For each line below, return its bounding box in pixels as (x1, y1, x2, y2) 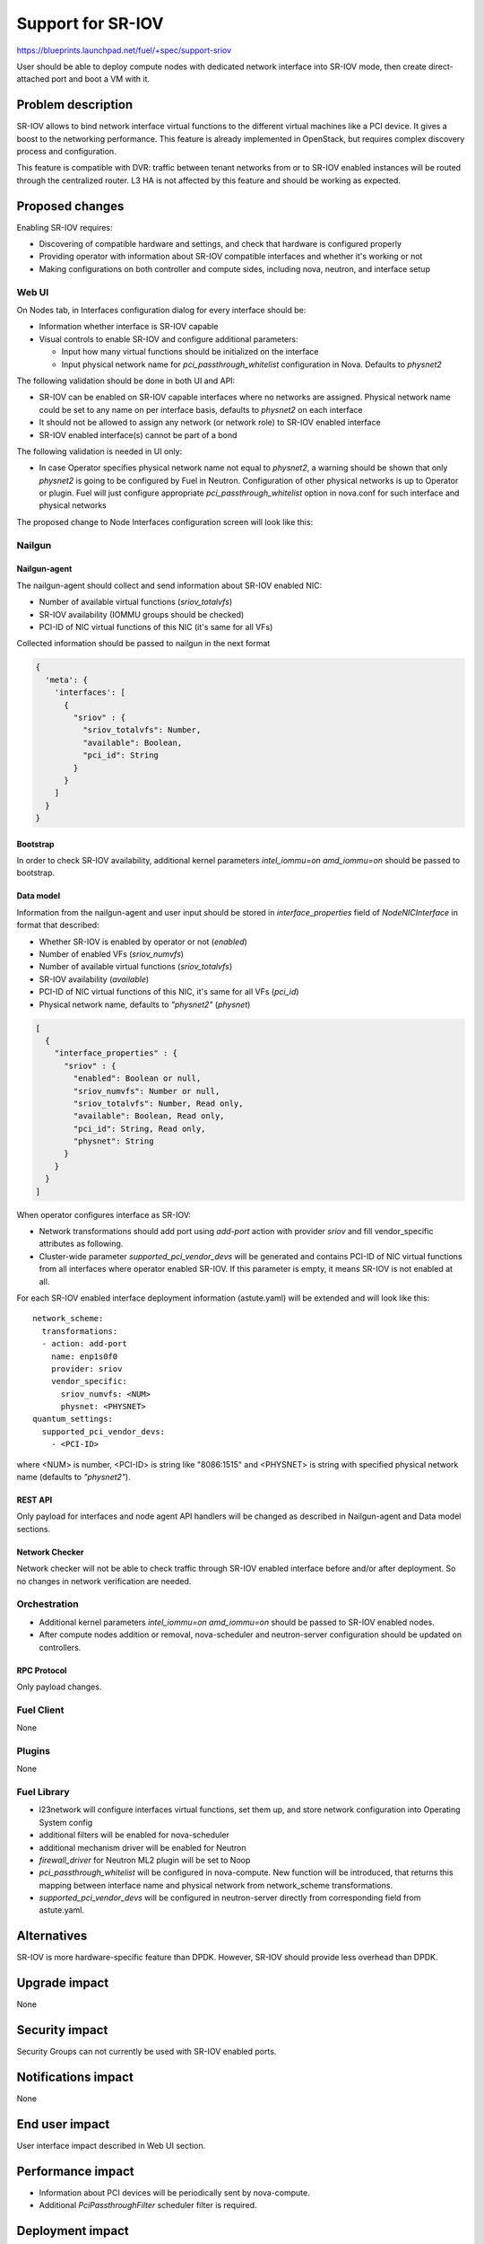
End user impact (16, 2117, 110, 2132)
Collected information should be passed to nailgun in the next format (16, 638, 271, 649)
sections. (16, 1523, 51, 1534)
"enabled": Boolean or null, (73, 1074, 202, 1083)
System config (39, 1817, 93, 1828)
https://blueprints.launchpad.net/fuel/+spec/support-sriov (16, 45, 232, 56)
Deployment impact (16, 2223, 129, 2239)
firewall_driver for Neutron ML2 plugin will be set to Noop (39, 1854, 251, 1865)
